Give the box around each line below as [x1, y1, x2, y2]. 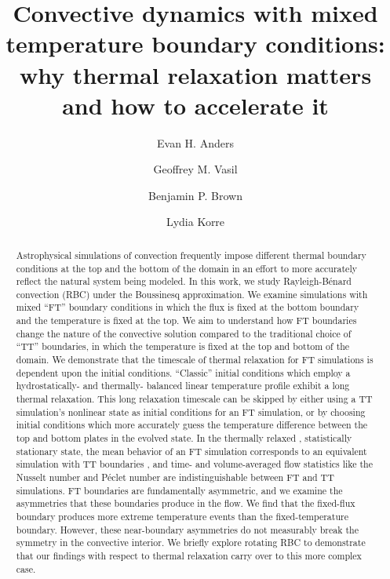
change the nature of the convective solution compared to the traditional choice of [16, 326, 352, 340]
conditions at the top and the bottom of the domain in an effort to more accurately [16, 261, 357, 275]
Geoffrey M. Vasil [153, 161, 238, 177]
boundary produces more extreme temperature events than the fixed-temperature [16, 509, 348, 523]
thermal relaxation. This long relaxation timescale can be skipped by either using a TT [16, 392, 373, 406]
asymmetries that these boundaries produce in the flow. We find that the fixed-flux [16, 497, 355, 510]
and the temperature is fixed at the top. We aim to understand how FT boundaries [16, 314, 357, 327]
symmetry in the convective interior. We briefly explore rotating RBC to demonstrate [16, 536, 366, 549]
